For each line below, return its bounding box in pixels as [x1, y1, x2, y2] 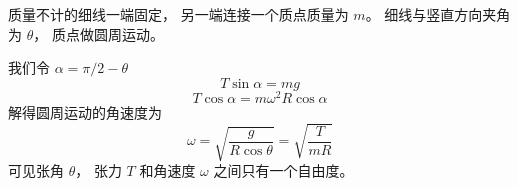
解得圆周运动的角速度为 [8, 101, 162, 122]
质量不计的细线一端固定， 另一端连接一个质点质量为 [8, 4, 349, 24]
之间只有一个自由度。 [213, 160, 354, 180]
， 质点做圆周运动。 [33, 23, 164, 44]
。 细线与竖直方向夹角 [365, 4, 511, 24]
